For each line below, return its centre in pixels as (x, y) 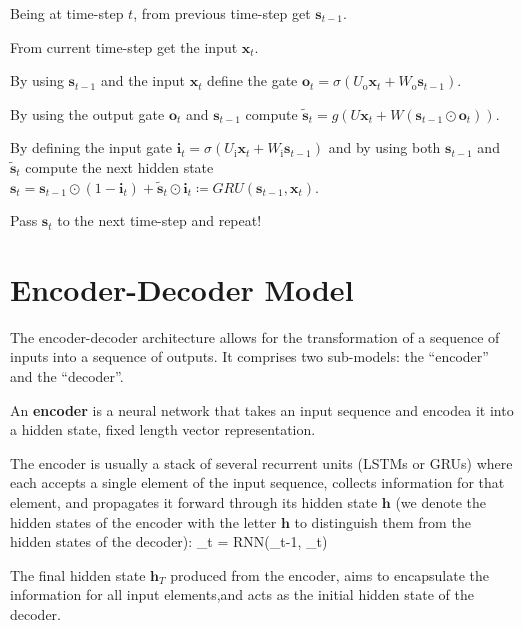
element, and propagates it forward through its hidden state (194, 502)
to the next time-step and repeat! (159, 220)
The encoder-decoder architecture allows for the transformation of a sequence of (255, 336)
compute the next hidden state (119, 166)
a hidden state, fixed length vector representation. (163, 429)
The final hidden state (78, 574)
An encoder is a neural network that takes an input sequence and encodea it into (262, 409)
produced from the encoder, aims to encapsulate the (329, 574)
